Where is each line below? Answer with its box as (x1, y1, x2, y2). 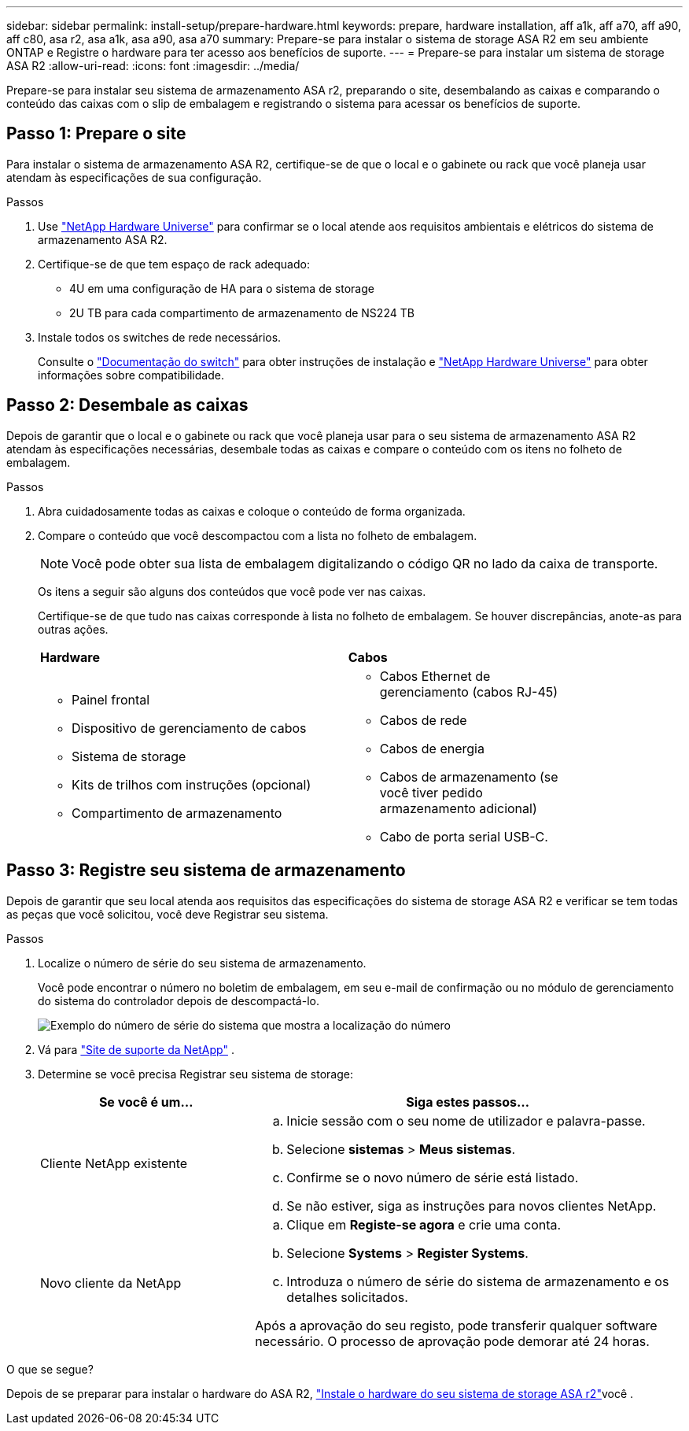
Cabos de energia (379, 740, 485, 756)
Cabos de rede (379, 712, 467, 728)
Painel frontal (72, 691, 150, 708)
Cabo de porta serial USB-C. (379, 828, 548, 845)
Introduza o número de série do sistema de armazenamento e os (286, 1273, 669, 1289)
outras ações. (38, 622, 109, 636)
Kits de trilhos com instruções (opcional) (72, 776, 311, 793)
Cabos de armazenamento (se (379, 768, 558, 785)
